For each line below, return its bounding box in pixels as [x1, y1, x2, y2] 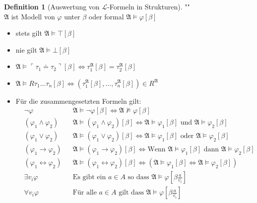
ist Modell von [11, 11, 55, 21]
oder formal [88, 11, 124, 21]
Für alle [72, 189, 97, 197]
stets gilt [15, 28, 42, 38]
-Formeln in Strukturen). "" [107, 1, 190, 11]
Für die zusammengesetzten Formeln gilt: [15, 95, 141, 106]
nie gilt [15, 44, 37, 55]
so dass [128, 174, 149, 181]
